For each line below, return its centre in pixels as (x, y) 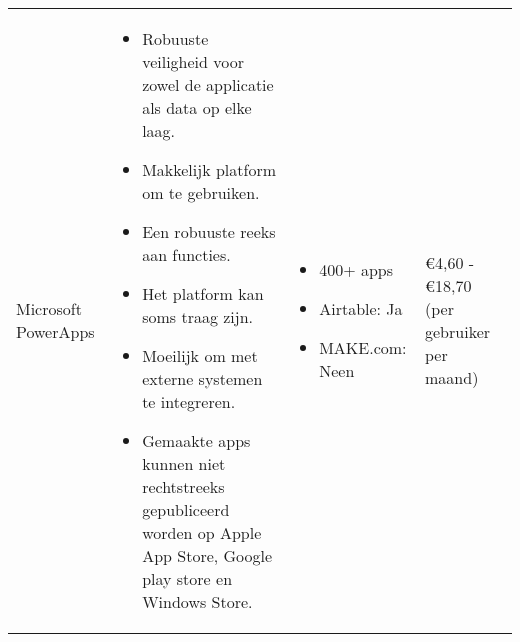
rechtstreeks (183, 486)
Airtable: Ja (361, 308)
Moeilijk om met (200, 355)
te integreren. (189, 401)
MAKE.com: (363, 347)
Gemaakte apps (196, 440)
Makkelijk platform (209, 169)
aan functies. (186, 254)
